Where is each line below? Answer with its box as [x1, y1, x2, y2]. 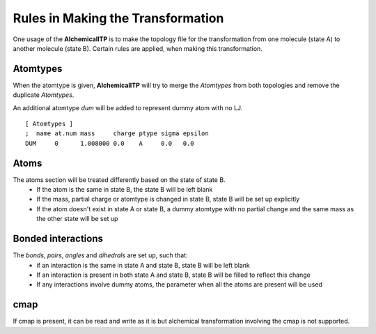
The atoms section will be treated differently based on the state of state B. [13, 175, 226, 184]
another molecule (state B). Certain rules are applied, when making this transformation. [13, 44, 263, 52]
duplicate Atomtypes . [13, 91, 75, 99]
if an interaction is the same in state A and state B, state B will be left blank [36, 261, 251, 269]
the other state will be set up [36, 215, 118, 223]
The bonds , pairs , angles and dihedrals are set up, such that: [13, 251, 188, 259]
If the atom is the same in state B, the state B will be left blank [36, 185, 213, 194]
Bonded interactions [13, 233, 104, 245]
